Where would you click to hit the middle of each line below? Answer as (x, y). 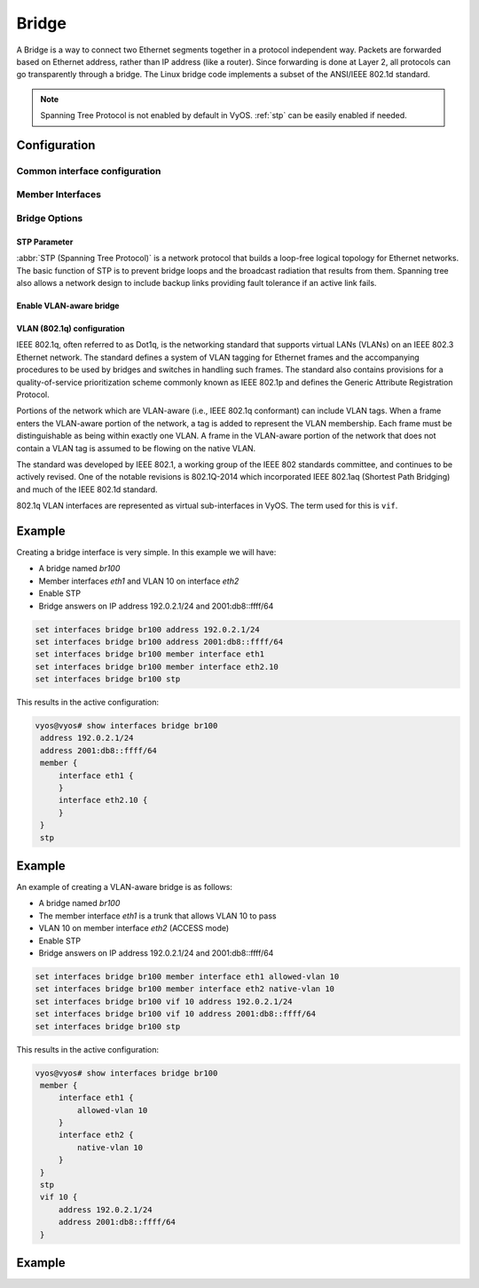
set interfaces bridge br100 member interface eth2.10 (157, 667)
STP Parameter (45, 242)
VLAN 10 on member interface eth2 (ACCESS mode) (134, 928)
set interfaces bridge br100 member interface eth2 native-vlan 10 (185, 989)
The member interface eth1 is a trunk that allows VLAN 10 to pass (157, 916)
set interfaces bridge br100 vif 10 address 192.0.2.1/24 (164, 1001)
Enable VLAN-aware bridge (68, 306)
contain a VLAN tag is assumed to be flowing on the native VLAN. (136, 448)
